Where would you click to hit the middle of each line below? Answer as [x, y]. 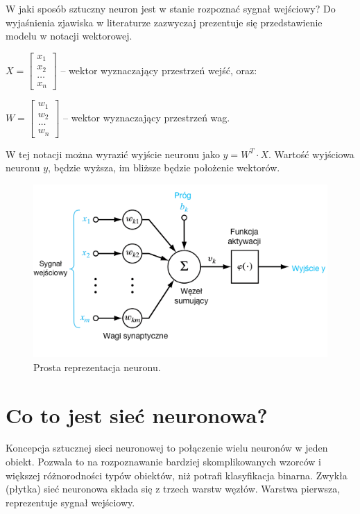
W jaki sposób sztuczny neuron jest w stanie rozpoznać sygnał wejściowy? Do [171, 8]
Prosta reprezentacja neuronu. [97, 367]
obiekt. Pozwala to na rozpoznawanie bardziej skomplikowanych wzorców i [163, 462]
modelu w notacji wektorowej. [69, 36]
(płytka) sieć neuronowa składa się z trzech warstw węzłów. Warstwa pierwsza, [173, 489]
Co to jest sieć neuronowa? [137, 414]
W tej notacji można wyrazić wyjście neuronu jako [113, 154]
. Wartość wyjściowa [311, 154]
